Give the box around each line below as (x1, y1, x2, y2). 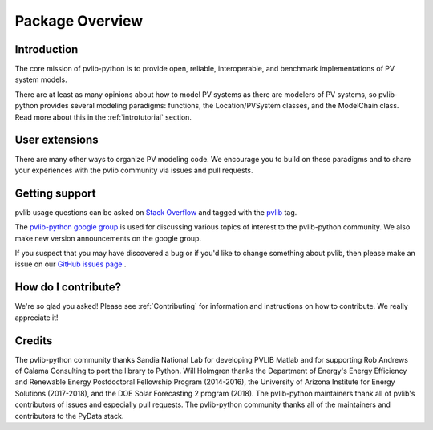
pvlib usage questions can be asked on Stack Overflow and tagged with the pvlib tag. (14, 207, 297, 217)
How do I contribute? (14, 281, 122, 294)
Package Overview (14, 12, 144, 30)
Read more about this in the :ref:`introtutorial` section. (14, 112, 192, 122)
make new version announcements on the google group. (14, 233, 202, 243)
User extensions (14, 133, 99, 147)
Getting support (14, 186, 96, 200)
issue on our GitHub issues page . (14, 259, 127, 269)
